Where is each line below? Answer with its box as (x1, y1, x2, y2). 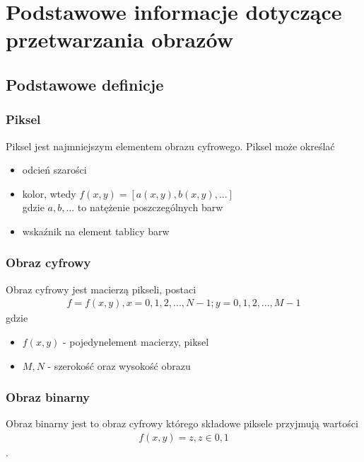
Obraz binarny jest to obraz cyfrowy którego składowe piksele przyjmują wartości (6, 416, 358, 431)
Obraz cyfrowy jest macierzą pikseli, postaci (6, 281, 196, 296)
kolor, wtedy (22, 186, 76, 201)
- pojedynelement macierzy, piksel (62, 334, 209, 349)
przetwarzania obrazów (6, 25, 234, 54)
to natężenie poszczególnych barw (77, 200, 223, 215)
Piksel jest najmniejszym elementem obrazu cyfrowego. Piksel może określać (6, 138, 335, 153)
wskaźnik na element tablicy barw (22, 223, 170, 238)
